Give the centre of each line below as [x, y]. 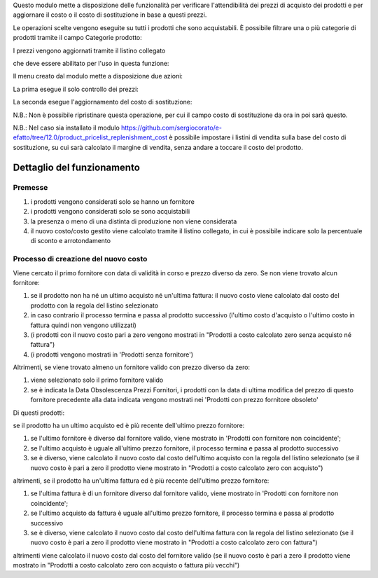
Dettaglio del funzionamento [76, 167]
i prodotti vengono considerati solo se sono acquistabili [110, 212]
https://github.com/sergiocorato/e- [171, 128]
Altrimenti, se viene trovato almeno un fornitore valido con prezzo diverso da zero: [132, 367]
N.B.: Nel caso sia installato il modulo [66, 128]
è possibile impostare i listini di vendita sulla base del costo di [258, 137]
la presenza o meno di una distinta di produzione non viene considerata [134, 221]
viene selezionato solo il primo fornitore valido [97, 380]
